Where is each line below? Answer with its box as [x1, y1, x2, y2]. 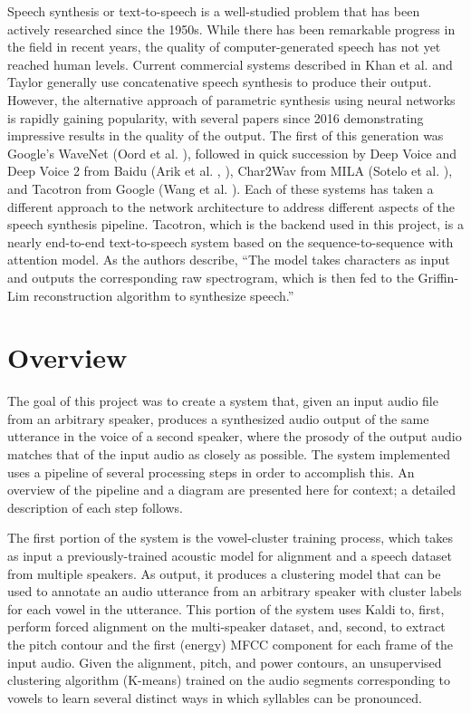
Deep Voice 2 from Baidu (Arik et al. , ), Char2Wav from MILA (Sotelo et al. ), [7, 161, 453, 180]
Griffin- [418, 267, 459, 286]
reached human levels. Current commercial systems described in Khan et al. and [7, 54, 453, 73]
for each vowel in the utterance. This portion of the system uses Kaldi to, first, [7, 599, 445, 618]
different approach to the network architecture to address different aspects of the [7, 197, 456, 216]
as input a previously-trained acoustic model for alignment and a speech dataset [7, 545, 452, 564]
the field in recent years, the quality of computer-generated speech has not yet [7, 37, 441, 56]
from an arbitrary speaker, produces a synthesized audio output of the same [7, 409, 429, 428]
